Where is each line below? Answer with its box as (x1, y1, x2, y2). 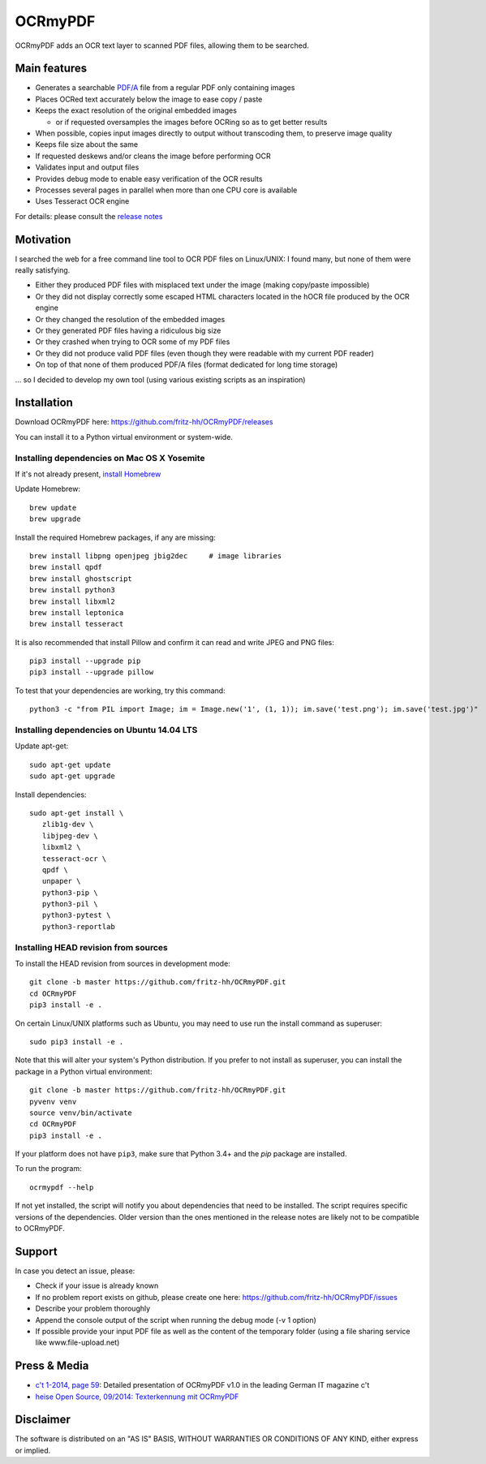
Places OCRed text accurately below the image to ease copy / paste (35, 94, 263, 104)
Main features (15, 62, 88, 75)
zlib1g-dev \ (41, 820, 94, 829)
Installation (15, 396, 73, 410)
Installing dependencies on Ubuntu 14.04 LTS (15, 725, 198, 736)
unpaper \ (41, 876, 81, 886)
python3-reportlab (41, 922, 115, 931)
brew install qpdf (29, 562, 103, 572)
